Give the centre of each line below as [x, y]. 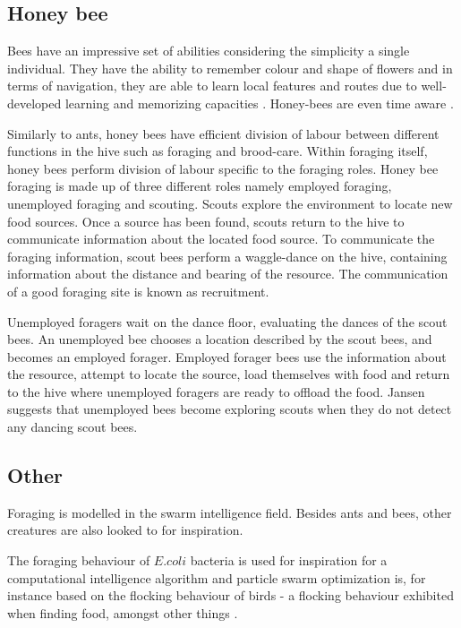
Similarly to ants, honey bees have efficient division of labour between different [223, 133]
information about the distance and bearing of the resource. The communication [228, 274]
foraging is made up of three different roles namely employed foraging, [200, 186]
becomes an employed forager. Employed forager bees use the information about [227, 356]
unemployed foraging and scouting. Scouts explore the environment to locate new [230, 203]
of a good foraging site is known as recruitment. [138, 291]
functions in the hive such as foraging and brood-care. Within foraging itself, [218, 151]
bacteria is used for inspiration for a [289, 560]
